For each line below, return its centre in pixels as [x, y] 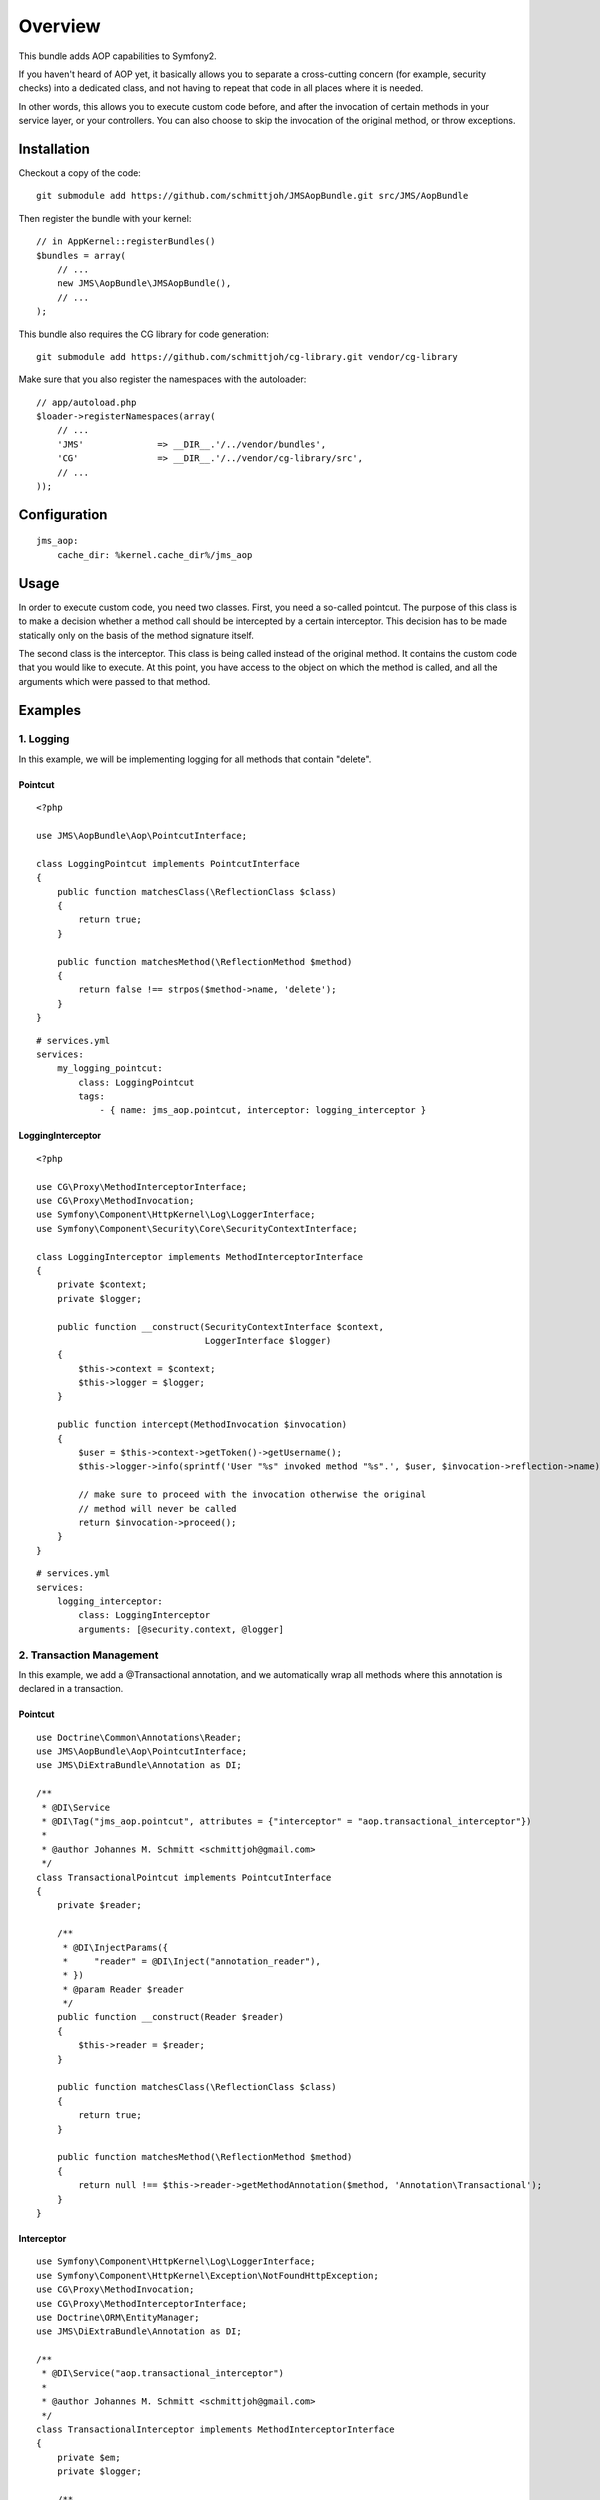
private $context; [102, 1284]
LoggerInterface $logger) [268, 1340]
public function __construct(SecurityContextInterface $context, [220, 1326]
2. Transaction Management [88, 1655]
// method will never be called [157, 1508]
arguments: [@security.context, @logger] [181, 1629]
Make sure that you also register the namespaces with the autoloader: [162, 379]
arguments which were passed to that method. [114, 681]
